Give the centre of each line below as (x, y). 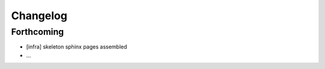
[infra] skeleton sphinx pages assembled (77, 47)
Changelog (39, 16)
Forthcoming (38, 32)
